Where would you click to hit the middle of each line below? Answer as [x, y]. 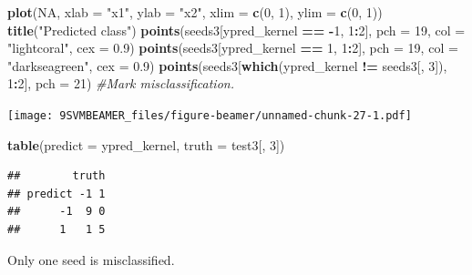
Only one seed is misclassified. [91, 259]
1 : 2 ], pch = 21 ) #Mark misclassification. [121, 83]
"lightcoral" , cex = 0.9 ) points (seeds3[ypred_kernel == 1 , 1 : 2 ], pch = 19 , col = [233, 48]
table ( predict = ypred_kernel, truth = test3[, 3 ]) [146, 144]
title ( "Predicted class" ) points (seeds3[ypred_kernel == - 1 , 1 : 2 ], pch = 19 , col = [236, 30]
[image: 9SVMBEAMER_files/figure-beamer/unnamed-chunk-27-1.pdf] [210, 115]
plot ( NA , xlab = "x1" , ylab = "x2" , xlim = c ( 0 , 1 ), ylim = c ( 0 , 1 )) [195, 12]
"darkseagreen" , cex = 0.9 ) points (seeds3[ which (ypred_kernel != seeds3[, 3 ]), [227, 65]
